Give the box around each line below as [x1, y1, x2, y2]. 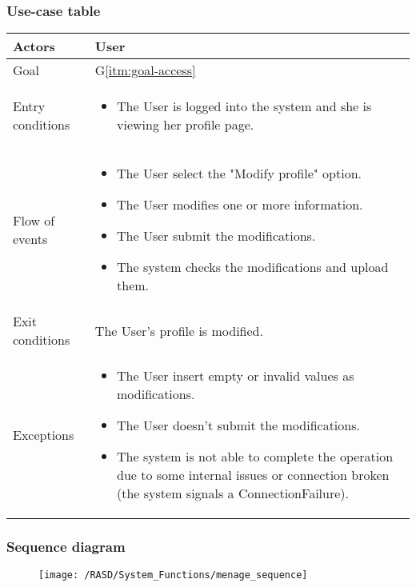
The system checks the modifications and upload [117, 258, 389, 277]
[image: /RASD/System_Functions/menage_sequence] [38, 569, 308, 581]
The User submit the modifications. [117, 226, 316, 246]
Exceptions [13, 425, 74, 444]
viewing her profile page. [117, 115, 254, 134]
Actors [13, 37, 55, 56]
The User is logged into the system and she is [117, 97, 372, 116]
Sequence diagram [6, 537, 126, 557]
